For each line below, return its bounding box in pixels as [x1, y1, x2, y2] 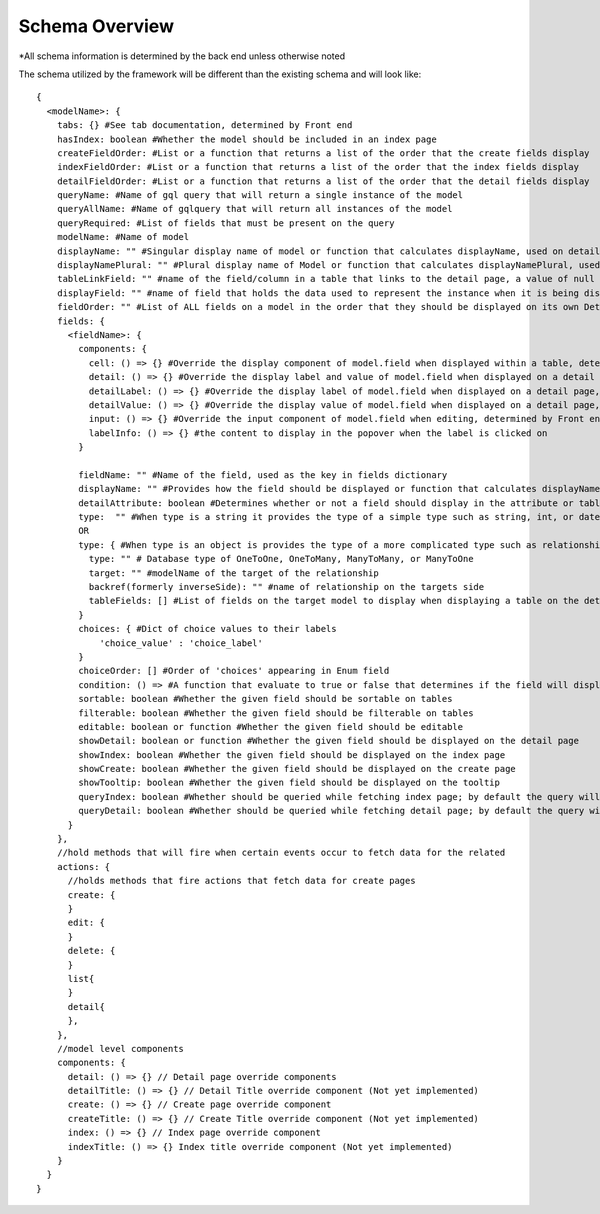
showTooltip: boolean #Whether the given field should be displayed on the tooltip [78, 777, 500, 789]
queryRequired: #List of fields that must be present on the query [56, 217, 395, 229]
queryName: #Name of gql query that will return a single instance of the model [56, 190, 464, 201]
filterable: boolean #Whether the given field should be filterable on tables [78, 707, 474, 719]
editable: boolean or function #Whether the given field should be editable [78, 721, 464, 732]
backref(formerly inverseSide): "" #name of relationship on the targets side [88, 581, 485, 592]
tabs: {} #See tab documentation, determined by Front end [56, 120, 353, 131]
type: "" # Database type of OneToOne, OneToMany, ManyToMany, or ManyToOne [88, 553, 474, 565]
